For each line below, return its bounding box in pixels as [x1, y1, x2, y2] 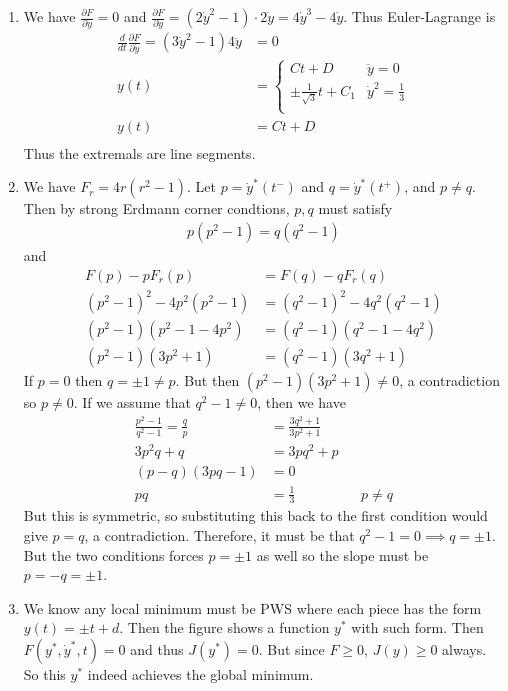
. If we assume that [73, 392, 191, 413]
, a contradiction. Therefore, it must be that [84, 524, 355, 545]
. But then [175, 370, 240, 391]
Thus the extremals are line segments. [23, 142, 256, 163]
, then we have [257, 392, 346, 413]
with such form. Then [351, 617, 484, 638]
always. [442, 638, 487, 659]
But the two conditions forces [23, 544, 204, 565]
